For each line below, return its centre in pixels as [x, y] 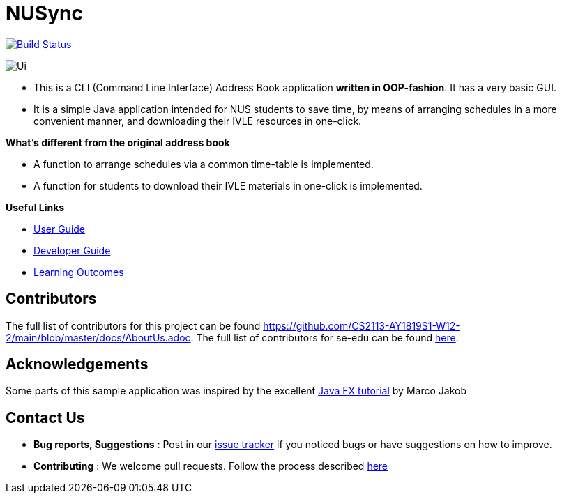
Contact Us [45, 417]
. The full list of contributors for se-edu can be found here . [325, 337]
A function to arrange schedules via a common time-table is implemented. [204, 164]
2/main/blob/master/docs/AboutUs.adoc [98, 337]
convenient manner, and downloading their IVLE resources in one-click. [198, 121]
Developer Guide [72, 250]
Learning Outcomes [79, 272]
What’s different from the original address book [118, 142]
